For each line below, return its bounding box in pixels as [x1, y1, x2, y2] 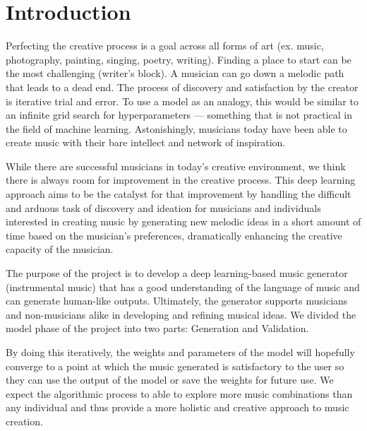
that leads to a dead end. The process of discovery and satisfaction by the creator [6, 79, 359, 94]
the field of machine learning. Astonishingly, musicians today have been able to [6, 121, 347, 136]
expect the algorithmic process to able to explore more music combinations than [6, 386, 353, 401]
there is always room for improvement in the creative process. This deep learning [6, 172, 356, 187]
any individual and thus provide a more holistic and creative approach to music [6, 400, 349, 415]
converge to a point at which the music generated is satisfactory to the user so [6, 358, 344, 373]
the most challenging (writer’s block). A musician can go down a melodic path [6, 66, 344, 81]
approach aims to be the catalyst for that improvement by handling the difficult [6, 187, 351, 201]
